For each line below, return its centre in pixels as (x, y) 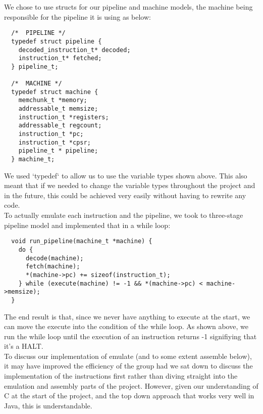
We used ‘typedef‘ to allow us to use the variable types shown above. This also (126, 175)
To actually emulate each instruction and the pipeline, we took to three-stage (124, 215)
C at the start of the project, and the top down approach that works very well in (129, 396)
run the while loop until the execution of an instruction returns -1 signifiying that (130, 336)
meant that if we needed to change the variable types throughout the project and (130, 185)
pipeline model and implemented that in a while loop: (87, 225)
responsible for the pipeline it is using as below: (77, 16)
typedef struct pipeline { (57, 41)
